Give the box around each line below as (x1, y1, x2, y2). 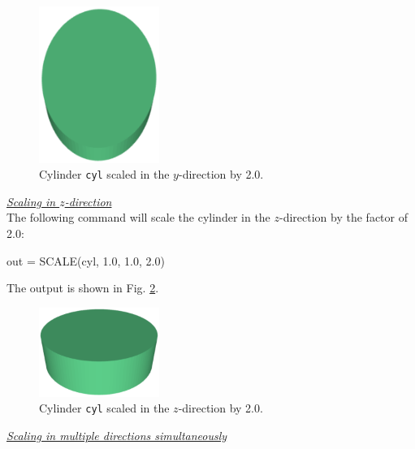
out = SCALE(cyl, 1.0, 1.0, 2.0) (6, 252, 165, 269)
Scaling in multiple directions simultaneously (6, 427, 227, 444)
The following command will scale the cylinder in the (6, 209, 270, 226)
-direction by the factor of (279, 209, 408, 226)
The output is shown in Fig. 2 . (6, 279, 159, 296)
